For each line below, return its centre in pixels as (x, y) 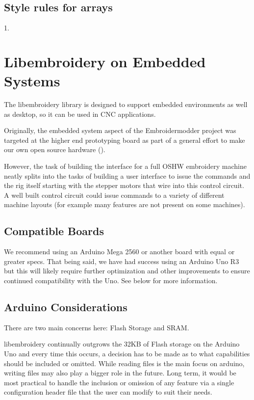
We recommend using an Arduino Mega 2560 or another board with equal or (119, 252)
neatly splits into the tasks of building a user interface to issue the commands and (127, 175)
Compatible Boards (54, 231)
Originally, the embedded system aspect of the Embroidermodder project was (120, 130)
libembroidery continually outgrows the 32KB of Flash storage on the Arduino (122, 344)
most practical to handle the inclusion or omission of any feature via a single (119, 382)
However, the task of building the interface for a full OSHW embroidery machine (125, 166)
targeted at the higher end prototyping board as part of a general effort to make (125, 140)
